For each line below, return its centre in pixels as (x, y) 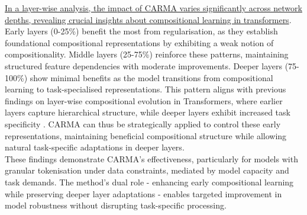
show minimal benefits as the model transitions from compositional (151, 77)
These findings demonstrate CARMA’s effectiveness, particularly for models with (151, 158)
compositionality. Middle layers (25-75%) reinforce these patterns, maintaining (147, 54)
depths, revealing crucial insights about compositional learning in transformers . (148, 19)
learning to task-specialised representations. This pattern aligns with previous (146, 89)
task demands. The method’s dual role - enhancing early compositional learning (149, 182)
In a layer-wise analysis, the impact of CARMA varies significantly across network (153, 8)
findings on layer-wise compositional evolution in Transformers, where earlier (144, 100)
